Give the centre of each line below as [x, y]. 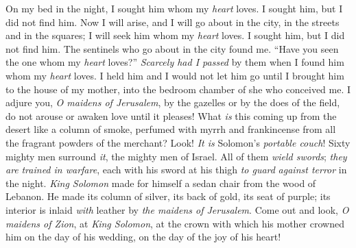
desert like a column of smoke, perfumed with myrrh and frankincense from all [171, 129]
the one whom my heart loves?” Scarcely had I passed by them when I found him [175, 62]
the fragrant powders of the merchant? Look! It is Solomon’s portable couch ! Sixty [178, 142]
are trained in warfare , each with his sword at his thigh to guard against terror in [176, 170]
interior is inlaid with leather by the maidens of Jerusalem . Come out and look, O [177, 209]
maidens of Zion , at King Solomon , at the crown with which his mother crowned [175, 223]
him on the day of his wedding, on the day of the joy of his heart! [143, 237]
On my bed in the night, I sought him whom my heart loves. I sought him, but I [174, 8]
